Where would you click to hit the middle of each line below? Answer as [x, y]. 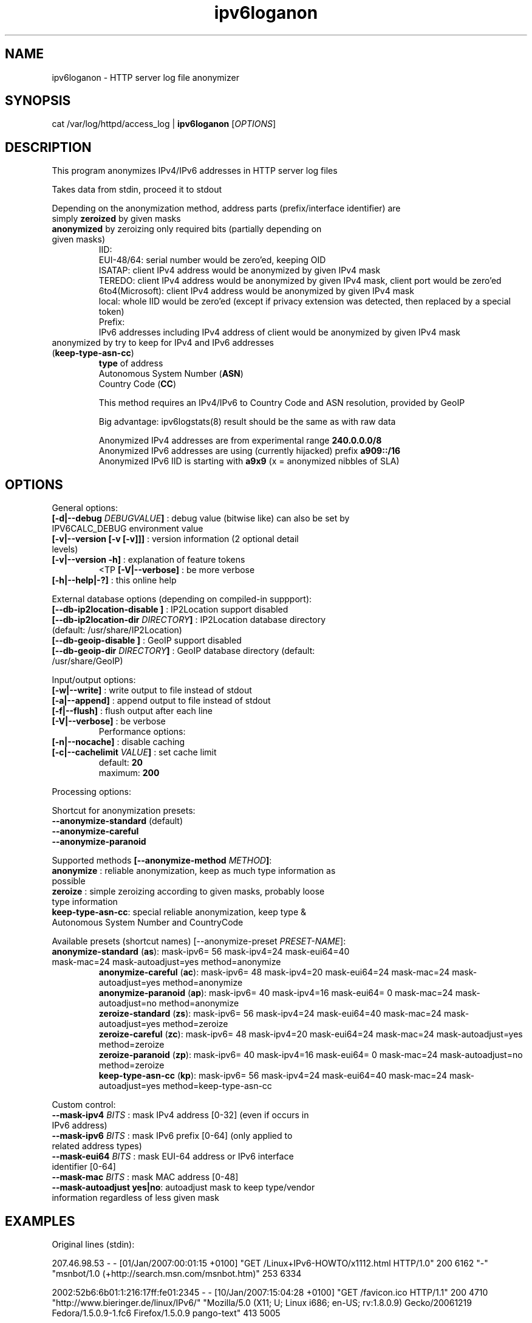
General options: [85, 508]
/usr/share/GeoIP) [87, 661]
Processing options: [91, 792]
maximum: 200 [129, 773]
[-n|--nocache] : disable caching [118, 742]
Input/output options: [94, 680]
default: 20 [121, 763]
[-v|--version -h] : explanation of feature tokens [148, 560]
